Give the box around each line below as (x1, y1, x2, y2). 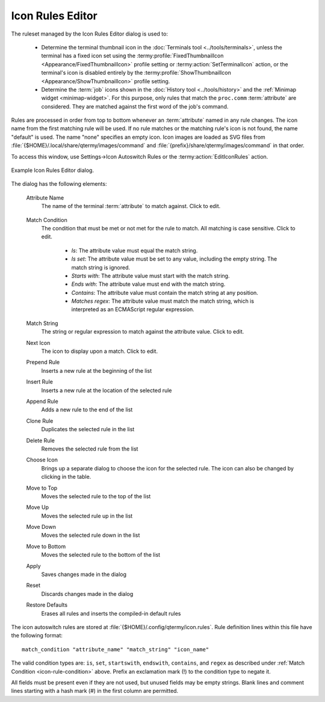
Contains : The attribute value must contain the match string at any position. (71, 289, 259, 296)
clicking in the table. (41, 473, 91, 481)
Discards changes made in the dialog (41, 590, 134, 597)
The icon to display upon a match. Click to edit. (41, 347, 158, 355)
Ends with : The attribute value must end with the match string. (71, 280, 226, 288)
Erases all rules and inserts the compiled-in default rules (41, 610, 181, 617)
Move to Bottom (26, 543, 66, 550)
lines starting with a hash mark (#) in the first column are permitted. (11, 688, 179, 695)
